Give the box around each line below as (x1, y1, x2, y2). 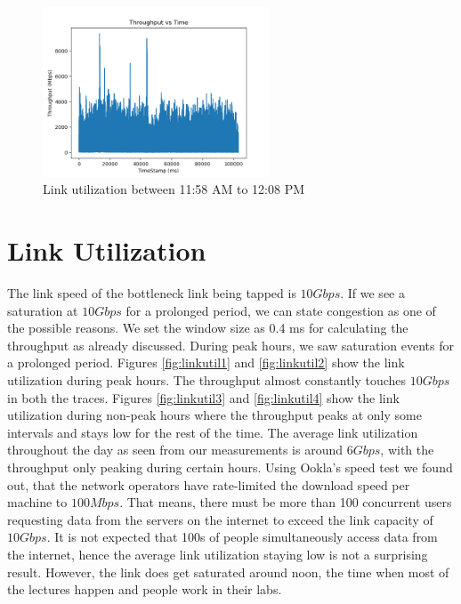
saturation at (7, 301, 78, 319)
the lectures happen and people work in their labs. (7, 580, 282, 599)
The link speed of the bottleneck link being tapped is (7, 284, 296, 302)
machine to (7, 493, 68, 511)
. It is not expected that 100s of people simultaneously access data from (46, 527, 438, 546)
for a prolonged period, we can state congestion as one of (125, 301, 436, 319)
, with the (380, 440, 434, 459)
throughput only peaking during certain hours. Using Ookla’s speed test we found (7, 458, 453, 477)
